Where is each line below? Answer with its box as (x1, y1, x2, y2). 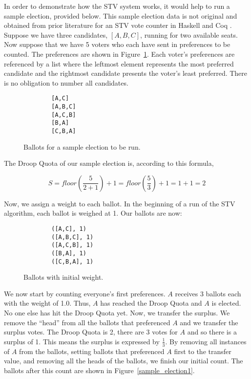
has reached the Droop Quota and (100, 298, 202, 308)
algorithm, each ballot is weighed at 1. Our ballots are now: (4, 208, 182, 218)
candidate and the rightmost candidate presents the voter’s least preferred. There (4, 68, 248, 78)
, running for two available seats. (140, 29, 238, 40)
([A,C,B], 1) (51, 242, 94, 249)
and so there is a (187, 327, 237, 337)
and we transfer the (180, 317, 238, 327)
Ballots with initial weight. (23, 272, 104, 282)
